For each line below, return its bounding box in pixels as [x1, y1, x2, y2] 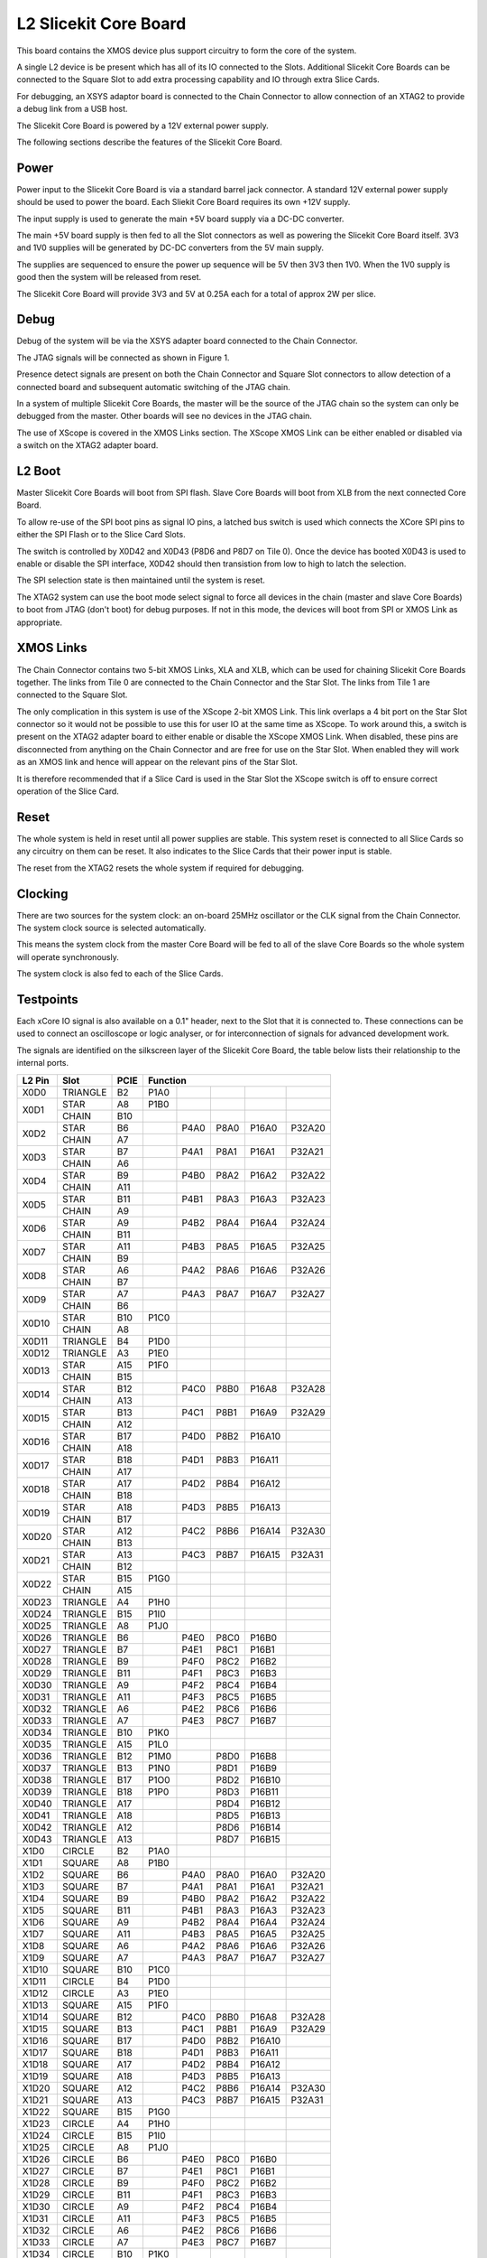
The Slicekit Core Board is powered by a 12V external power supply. [16, 120, 270, 131]
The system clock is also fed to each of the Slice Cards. [16, 968, 225, 979]
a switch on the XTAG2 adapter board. [16, 440, 159, 451]
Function [147, 1074, 187, 1087]
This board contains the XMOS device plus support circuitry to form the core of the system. [16, 45, 357, 56]
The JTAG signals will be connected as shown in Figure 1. [16, 352, 230, 363]
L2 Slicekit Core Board [16, 14, 187, 33]
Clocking [16, 886, 69, 901]
